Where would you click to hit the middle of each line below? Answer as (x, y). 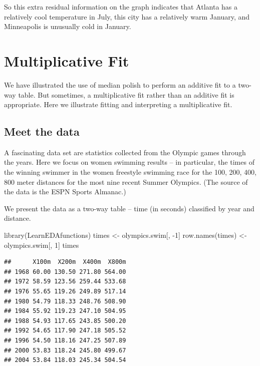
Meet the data (42, 131)
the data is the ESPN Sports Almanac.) (65, 192)
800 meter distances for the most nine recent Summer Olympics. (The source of (126, 181)
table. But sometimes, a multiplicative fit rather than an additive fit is (126, 94)
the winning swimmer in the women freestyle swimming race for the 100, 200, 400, (130, 172)
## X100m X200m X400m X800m (65, 262)
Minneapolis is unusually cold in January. (68, 26)
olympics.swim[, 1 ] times (42, 245)
